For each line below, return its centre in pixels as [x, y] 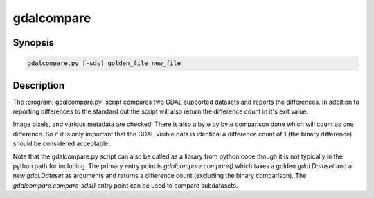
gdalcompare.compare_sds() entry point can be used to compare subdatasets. [125, 185]
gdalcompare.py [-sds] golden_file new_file [104, 63]
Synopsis [34, 43]
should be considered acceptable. [62, 144]
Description [39, 85]
